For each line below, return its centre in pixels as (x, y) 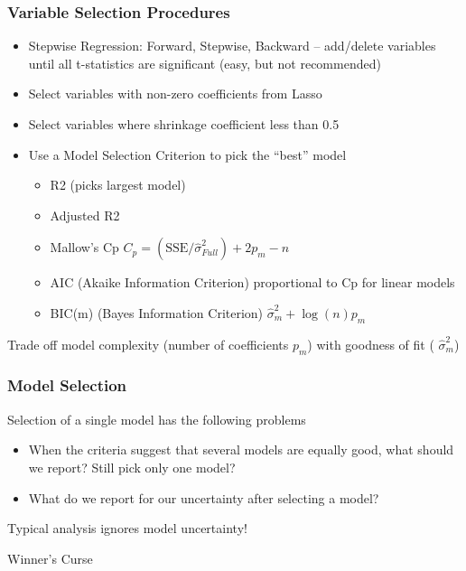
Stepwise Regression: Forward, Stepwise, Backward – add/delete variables (232, 46)
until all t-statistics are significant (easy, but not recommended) (205, 63)
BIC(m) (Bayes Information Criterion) (157, 312)
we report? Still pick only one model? (132, 467)
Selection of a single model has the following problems (157, 419)
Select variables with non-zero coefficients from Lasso (175, 94)
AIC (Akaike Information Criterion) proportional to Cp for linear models (252, 282)
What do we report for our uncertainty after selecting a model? (204, 497)
